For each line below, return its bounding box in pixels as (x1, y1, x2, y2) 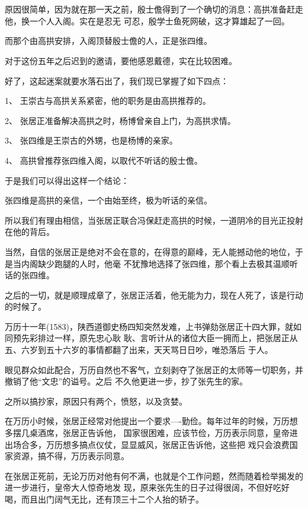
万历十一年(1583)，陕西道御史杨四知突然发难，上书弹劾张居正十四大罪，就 (5, 320, 293, 332)
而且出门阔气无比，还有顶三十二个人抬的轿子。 (21, 493, 204, 505)
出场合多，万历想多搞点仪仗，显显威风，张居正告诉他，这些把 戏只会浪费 (5, 438, 290, 450)
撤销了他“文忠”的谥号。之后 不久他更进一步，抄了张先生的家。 (5, 375, 248, 387)
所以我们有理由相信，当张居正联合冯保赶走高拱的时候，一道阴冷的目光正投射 (5, 214, 303, 226)
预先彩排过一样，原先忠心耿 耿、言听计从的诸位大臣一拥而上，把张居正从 (12, 332, 298, 344)
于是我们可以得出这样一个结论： (5, 174, 129, 186)
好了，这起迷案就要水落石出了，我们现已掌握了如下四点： (5, 74, 229, 87)
